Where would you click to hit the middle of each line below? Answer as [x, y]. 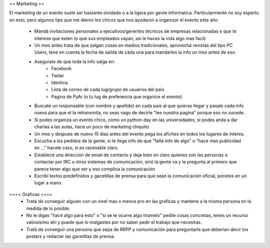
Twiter [58, 76]
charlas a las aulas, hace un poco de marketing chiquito [92, 127]
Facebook [61, 69]
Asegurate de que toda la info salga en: [75, 61]
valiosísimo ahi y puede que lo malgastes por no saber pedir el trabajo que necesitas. [114, 222]
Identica [59, 82]
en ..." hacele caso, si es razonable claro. [76, 148]
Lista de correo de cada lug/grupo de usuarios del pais [108, 90]
